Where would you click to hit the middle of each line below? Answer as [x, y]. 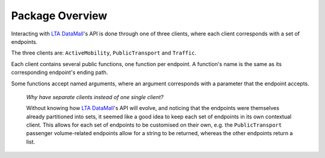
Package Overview [59, 16]
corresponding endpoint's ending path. [60, 73]
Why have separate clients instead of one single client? [95, 97]
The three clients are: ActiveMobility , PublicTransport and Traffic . [104, 53]
